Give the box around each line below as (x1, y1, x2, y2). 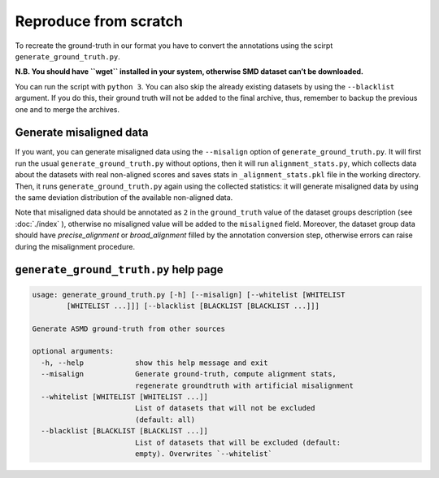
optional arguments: (32, 346, 114, 356)
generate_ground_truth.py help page (15, 263, 224, 276)
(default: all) (134, 415, 195, 424)
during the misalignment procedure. (15, 241, 136, 251)
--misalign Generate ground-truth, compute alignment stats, (41, 370, 337, 379)
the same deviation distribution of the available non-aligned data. (15, 192, 233, 202)
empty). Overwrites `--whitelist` (134, 450, 272, 458)
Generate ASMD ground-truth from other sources (32, 324, 225, 333)
